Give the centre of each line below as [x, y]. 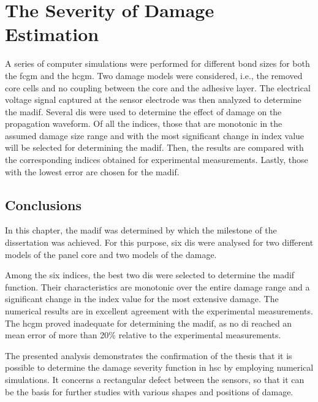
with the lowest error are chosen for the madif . [92, 171]
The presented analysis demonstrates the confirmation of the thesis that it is [149, 355]
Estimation [52, 34]
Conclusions [44, 204]
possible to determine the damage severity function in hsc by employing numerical [159, 367]
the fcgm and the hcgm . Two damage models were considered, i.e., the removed [154, 75]
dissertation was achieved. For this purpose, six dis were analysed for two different [159, 242]
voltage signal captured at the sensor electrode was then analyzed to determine [153, 100]
